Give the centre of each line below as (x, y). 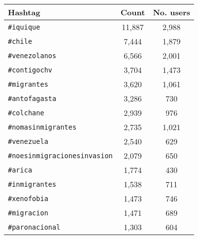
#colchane (26, 113)
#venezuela (28, 141)
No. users (171, 12)
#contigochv (30, 70)
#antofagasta (32, 98)
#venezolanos (32, 55)
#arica (20, 170)
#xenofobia (28, 198)
